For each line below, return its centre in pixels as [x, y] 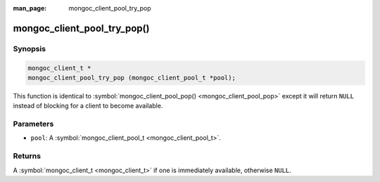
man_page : [30, 8]
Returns [27, 156]
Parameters [33, 124]
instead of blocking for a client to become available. [88, 106]
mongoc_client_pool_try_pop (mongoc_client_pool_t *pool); [132, 78]
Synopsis [29, 48]
